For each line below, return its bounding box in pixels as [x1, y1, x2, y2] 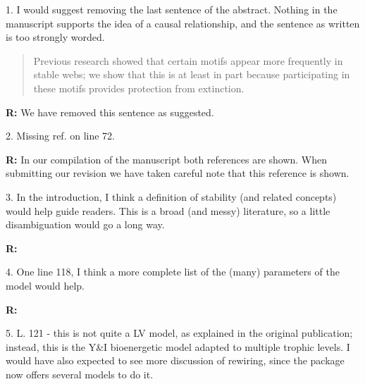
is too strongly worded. [6, 30, 105, 44]
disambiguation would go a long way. [6, 217, 165, 232]
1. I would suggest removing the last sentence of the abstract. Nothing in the [6, 2, 338, 16]
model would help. [6, 278, 85, 292]
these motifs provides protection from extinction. [33, 80, 245, 95]
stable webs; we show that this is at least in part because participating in [33, 67, 350, 82]
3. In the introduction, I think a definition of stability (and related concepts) [6, 189, 337, 204]
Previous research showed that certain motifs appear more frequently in [33, 53, 343, 68]
